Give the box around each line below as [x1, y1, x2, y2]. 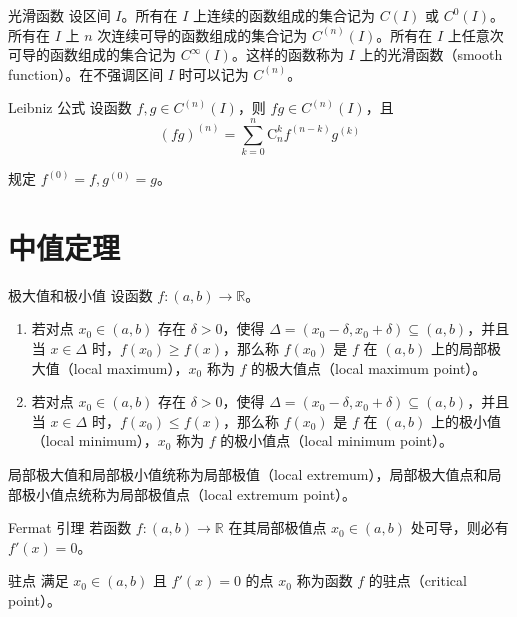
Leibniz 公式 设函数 [8, 97, 132, 118]
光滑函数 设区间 [8, 5, 111, 25]
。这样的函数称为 [231, 44, 344, 65]
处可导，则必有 [410, 517, 509, 538]
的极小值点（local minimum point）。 [220, 430, 453, 451]
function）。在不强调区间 [8, 63, 164, 84]
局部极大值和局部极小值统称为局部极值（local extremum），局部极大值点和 [8, 463, 488, 484]
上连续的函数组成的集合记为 [193, 5, 376, 25]
